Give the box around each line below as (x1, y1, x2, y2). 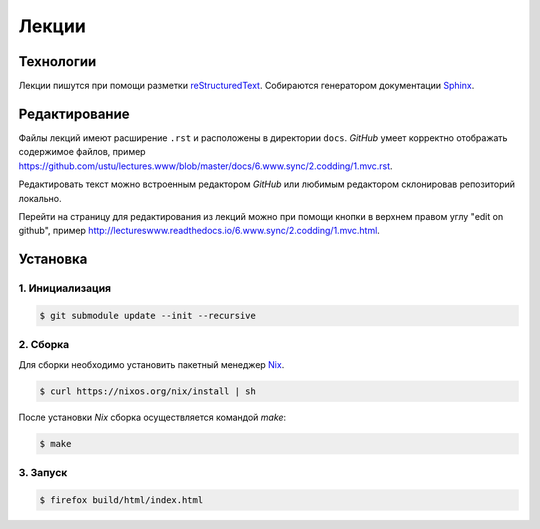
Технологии (18, 53, 97, 70)
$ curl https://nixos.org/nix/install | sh (39, 385, 257, 397)
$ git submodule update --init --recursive (39, 310, 257, 321)
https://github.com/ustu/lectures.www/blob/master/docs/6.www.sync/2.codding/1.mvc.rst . (18, 160, 394, 172)
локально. (18, 192, 62, 204)
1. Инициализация (18, 281, 112, 295)
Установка (18, 251, 88, 268)
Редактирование (18, 105, 130, 122)
